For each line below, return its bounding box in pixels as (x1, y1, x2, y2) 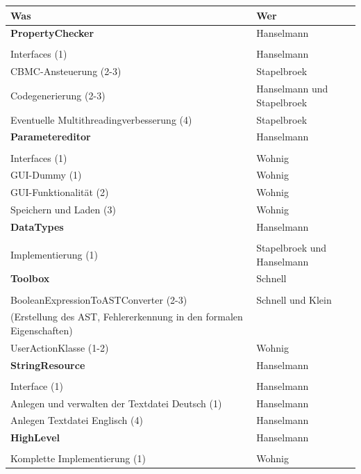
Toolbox (10, 271, 50, 286)
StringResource (10, 357, 85, 372)
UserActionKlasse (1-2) (10, 340, 109, 354)
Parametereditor (10, 129, 91, 144)
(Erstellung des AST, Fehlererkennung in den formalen (10, 309, 243, 324)
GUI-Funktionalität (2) (10, 185, 109, 199)
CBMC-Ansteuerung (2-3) (10, 64, 121, 79)
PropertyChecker (10, 26, 94, 40)
